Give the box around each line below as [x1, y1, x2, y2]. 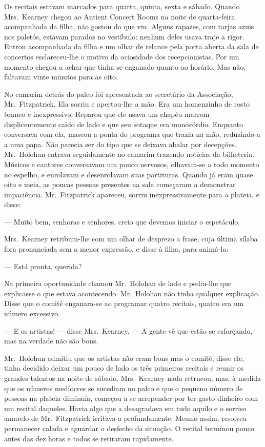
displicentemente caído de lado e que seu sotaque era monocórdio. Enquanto [4, 118, 243, 129]
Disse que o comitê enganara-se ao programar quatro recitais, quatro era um [4, 298, 244, 309]
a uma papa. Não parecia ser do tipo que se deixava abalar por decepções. [4, 138, 237, 149]
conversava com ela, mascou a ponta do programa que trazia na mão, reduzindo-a [4, 129, 260, 139]
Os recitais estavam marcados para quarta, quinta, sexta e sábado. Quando [4, 1, 240, 11]
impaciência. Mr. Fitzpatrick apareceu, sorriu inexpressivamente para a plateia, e [4, 189, 260, 199]
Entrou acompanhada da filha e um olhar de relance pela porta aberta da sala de [4, 41, 259, 52]
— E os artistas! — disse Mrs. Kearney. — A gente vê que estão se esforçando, [4, 325, 253, 336]
